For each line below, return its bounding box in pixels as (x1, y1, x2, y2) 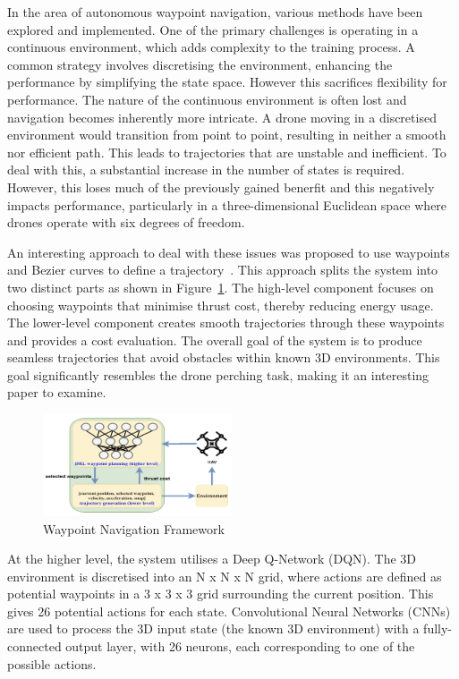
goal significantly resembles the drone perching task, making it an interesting (7, 365, 429, 384)
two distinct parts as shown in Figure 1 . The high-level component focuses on (7, 277, 434, 296)
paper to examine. (7, 383, 106, 402)
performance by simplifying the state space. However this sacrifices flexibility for (7, 72, 447, 91)
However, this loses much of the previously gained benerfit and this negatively (7, 177, 435, 196)
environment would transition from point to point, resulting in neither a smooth (7, 125, 446, 144)
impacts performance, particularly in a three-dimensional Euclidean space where (7, 195, 447, 214)
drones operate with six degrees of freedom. (7, 213, 245, 232)
